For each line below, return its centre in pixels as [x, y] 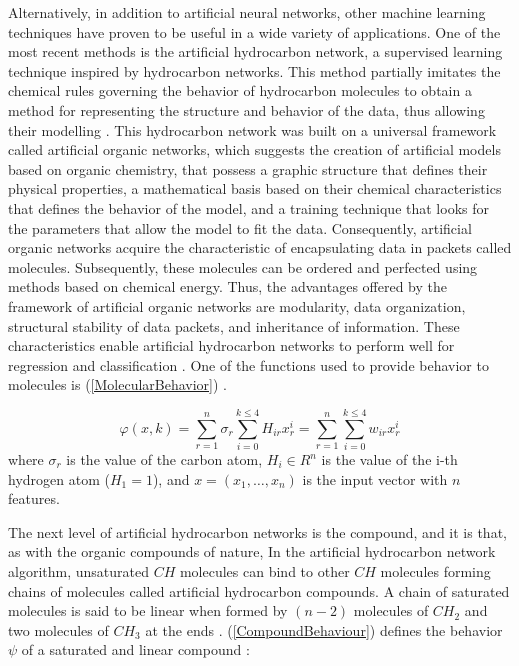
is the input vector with [375, 478]
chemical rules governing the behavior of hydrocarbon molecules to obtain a [240, 90]
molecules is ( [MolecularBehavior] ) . [117, 384]
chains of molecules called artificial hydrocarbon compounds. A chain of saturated [259, 590]
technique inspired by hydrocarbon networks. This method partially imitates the [254, 70]
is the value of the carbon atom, [164, 459]
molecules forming [435, 570]
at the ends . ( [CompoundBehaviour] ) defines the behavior [324, 629]
